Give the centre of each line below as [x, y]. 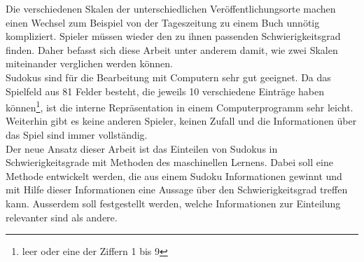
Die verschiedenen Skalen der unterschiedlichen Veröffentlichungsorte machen [171, 8]
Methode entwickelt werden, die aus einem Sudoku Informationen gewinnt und [174, 175]
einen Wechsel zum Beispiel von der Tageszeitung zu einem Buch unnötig [163, 22]
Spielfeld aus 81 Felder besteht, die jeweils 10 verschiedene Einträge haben [165, 91]
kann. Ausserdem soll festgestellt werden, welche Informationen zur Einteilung [173, 203]
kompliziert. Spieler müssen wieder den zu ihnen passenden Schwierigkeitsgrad [173, 36]
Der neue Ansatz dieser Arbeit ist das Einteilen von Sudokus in [142, 148]
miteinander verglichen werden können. [89, 63]
